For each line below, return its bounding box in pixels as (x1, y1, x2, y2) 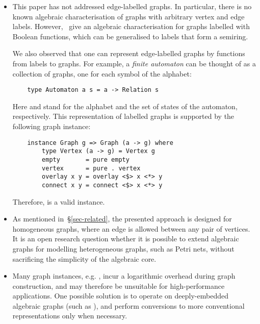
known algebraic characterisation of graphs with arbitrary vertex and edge (12, 11, 245, 21)
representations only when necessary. (12, 310, 127, 321)
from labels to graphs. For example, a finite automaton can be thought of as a (12, 58, 256, 68)
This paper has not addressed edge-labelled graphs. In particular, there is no (12, 1, 252, 11)
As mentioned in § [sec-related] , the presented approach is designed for (12, 213, 232, 224)
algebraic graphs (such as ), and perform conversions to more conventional (12, 300, 245, 311)
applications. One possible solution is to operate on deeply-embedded (12, 290, 228, 301)
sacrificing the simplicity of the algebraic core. (12, 253, 157, 264)
